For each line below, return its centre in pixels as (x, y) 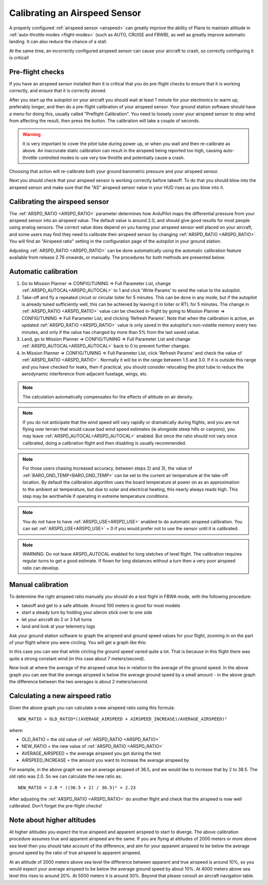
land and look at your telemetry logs (58, 627)
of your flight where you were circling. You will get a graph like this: (78, 643)
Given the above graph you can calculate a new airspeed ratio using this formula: (92, 708)
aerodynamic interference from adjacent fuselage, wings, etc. (85, 374)
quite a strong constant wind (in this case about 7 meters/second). (77, 658)
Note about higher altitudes (53, 820)
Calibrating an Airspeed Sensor (75, 13)
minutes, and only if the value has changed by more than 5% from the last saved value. (111, 332)
